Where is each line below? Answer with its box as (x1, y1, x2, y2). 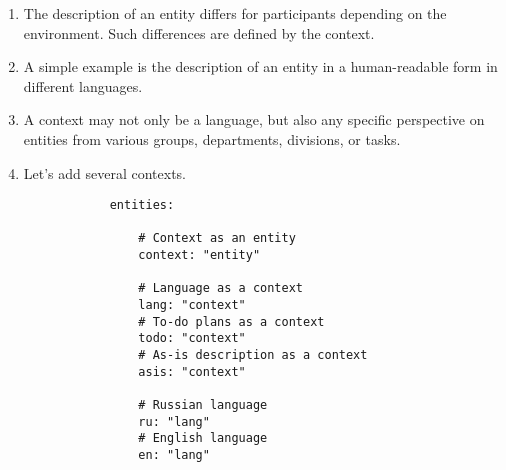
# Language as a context (138, 281, 303, 296)
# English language (138, 431, 268, 446)
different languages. (23, 75, 143, 96)
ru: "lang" (138, 414, 210, 429)
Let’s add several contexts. (23, 162, 187, 183)
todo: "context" (138, 331, 246, 346)
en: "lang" (138, 448, 210, 462)
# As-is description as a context (138, 348, 368, 363)
